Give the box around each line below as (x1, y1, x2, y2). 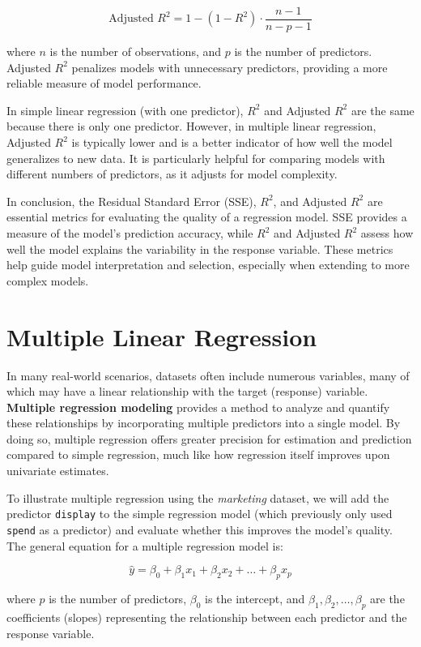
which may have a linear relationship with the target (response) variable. (6, 383, 368, 400)
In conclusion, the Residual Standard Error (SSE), (6, 192, 257, 209)
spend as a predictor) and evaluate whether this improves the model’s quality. (6, 521, 393, 538)
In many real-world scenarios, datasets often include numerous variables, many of (6, 366, 410, 383)
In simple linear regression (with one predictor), (6, 101, 244, 118)
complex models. (6, 272, 89, 289)
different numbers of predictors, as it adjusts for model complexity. (6, 165, 338, 182)
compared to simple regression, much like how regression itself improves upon (6, 446, 390, 463)
